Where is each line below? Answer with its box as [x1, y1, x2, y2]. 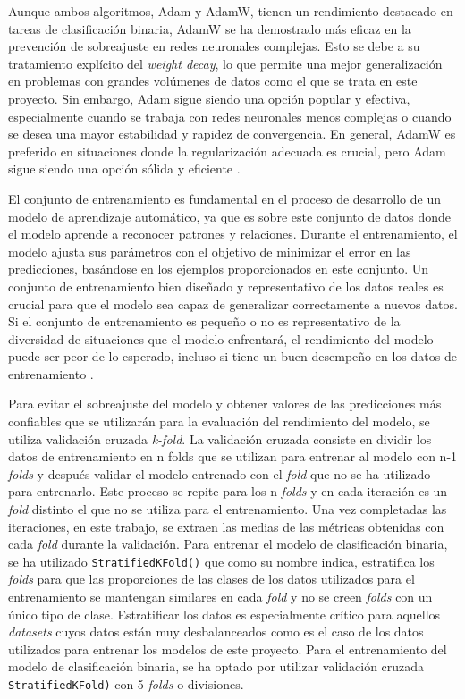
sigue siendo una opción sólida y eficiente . [8, 159, 241, 178]
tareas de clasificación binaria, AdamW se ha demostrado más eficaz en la [8, 19, 411, 38]
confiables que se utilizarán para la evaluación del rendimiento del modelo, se [8, 412, 430, 431]
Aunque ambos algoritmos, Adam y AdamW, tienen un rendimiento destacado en [8, 2, 453, 20]
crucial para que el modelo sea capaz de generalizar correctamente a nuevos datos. [8, 294, 458, 313]
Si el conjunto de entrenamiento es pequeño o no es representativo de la [8, 312, 401, 331]
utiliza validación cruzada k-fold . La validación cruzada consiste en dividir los [8, 429, 432, 448]
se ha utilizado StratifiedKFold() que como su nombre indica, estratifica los [8, 552, 435, 570]
